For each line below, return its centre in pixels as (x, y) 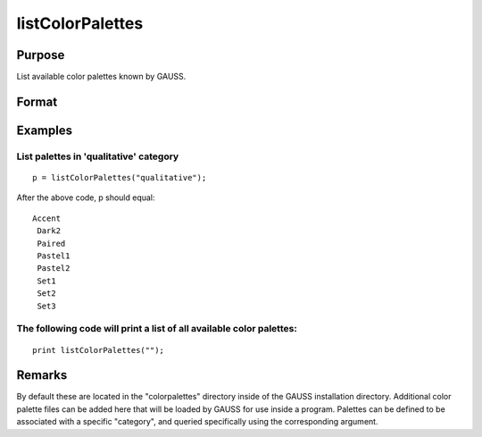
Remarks (42, 375)
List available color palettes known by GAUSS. (101, 77)
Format (37, 101)
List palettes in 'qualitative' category (98, 156)
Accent (47, 218)
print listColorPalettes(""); (99, 350)
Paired (51, 243)
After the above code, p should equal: (86, 197)
